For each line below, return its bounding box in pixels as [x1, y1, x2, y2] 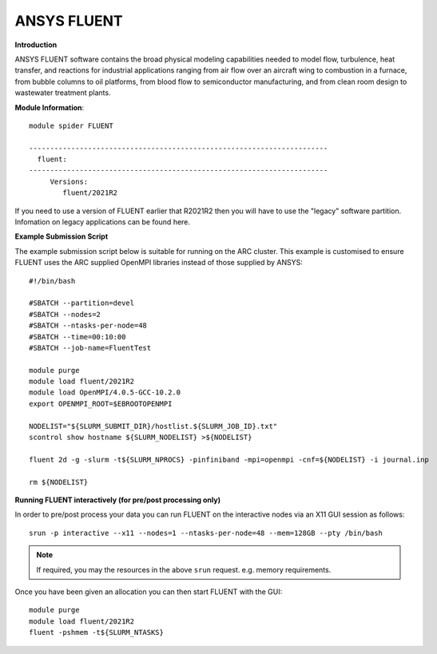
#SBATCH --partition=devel [29, 299, 135, 307]
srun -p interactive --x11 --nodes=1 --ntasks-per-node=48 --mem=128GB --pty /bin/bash [29, 528, 383, 537]
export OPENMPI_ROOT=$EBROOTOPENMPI [29, 399, 173, 408]
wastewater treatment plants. [14, 88, 111, 97]
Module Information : [14, 102, 85, 112]
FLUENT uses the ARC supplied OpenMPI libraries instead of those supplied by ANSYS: [14, 258, 304, 268]
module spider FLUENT [29, 121, 113, 130]
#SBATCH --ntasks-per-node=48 [29, 321, 148, 331]
